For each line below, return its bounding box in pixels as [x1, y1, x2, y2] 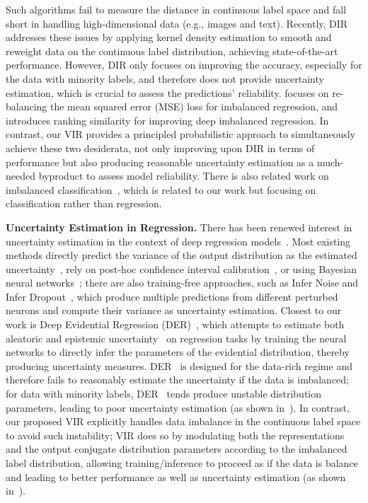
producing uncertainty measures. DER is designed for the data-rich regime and [6, 358, 352, 373]
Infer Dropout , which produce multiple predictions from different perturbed [6, 289, 338, 303]
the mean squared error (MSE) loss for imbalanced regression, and [50, 99, 338, 114]
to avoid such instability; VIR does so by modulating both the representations [6, 427, 345, 442]
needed [6, 168, 35, 183]
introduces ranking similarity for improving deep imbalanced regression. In [6, 112, 329, 127]
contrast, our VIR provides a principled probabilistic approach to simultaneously [6, 127, 355, 141]
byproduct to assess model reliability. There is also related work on [38, 168, 329, 183]
